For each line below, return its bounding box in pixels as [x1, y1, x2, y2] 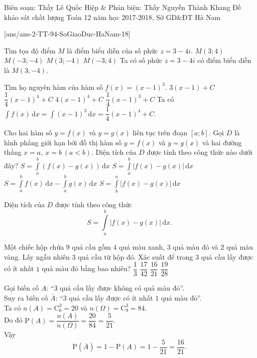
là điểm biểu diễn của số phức [67, 45, 158, 55]
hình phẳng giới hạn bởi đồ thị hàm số [4, 137, 122, 147]
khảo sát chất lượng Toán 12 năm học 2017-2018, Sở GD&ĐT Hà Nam [4, 11, 221, 22]
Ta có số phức [120, 55, 162, 65]
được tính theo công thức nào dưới [146, 147, 253, 157]
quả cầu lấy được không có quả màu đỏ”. [60, 283, 184, 293]
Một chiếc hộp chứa [4, 242, 64, 252]
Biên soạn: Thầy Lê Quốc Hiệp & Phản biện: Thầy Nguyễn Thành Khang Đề [4, 2, 241, 12]
